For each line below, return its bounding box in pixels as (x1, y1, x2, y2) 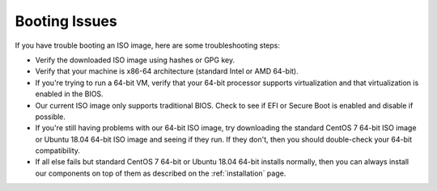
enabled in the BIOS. (35, 89, 104, 99)
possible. (35, 112, 66, 121)
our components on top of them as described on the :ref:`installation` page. (35, 168, 286, 178)
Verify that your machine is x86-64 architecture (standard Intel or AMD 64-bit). (35, 66, 299, 76)
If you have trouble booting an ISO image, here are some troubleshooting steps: (15, 40, 281, 50)
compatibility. (35, 146, 81, 155)
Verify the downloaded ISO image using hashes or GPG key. (35, 55, 235, 65)
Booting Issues (15, 12, 117, 30)
